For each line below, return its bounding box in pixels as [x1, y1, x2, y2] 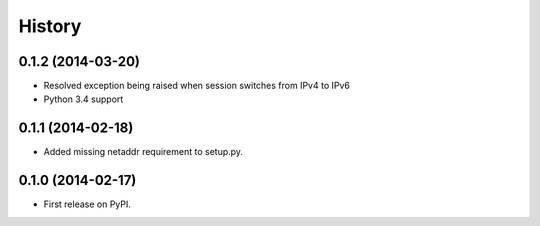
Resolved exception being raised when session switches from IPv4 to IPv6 [43, 80, 350, 92]
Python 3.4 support [43, 93, 124, 105]
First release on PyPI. [43, 198, 132, 210]
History [18, 15, 82, 37]
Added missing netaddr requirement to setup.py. [43, 146, 244, 158]
